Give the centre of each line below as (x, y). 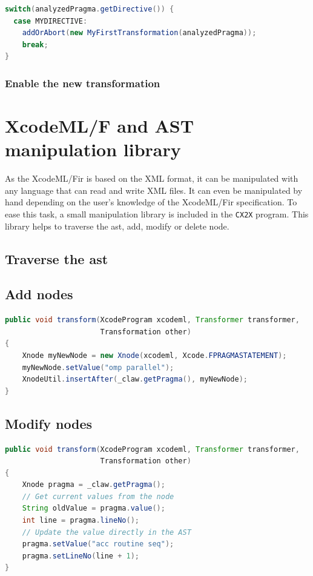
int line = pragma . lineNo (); (81, 521)
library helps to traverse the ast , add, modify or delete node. (117, 226)
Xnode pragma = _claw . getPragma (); (94, 485)
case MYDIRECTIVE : (51, 21)
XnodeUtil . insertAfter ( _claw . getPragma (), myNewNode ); (135, 379)
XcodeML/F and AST (100, 125)
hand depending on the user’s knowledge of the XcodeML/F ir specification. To (151, 202)
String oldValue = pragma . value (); (94, 508)
